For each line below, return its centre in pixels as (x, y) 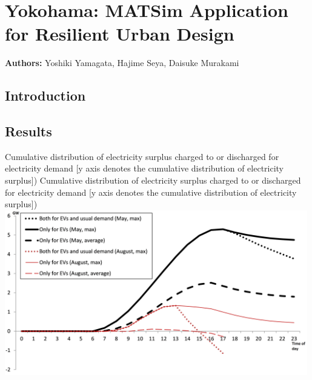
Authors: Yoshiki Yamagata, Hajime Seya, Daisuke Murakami (122, 63)
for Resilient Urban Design (120, 34)
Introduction (45, 95)
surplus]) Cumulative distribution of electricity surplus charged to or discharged (153, 180)
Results (28, 131)
